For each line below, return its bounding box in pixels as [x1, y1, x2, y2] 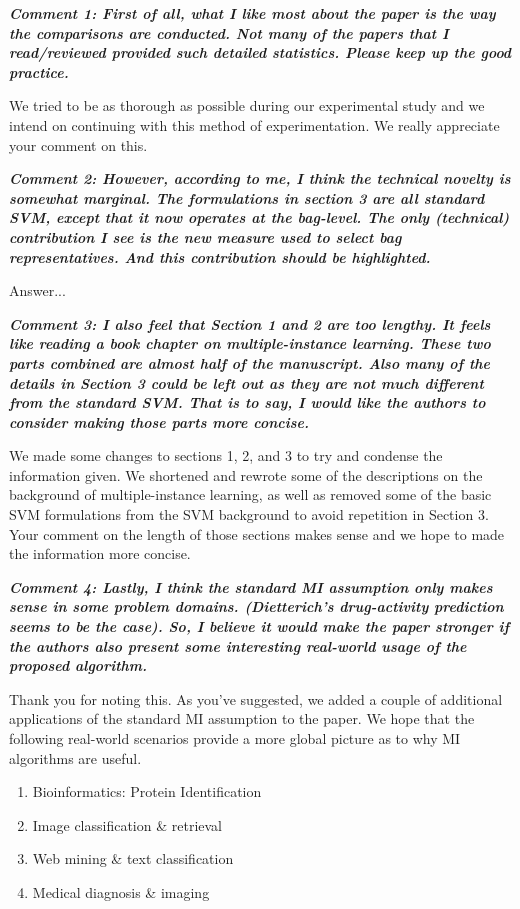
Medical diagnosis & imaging [32, 881, 210, 902]
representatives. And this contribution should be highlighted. [9, 246, 431, 267]
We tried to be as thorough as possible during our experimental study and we [9, 95, 485, 116]
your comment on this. [9, 134, 148, 155]
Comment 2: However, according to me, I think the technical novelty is [9, 168, 511, 189]
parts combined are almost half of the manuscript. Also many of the [9, 352, 491, 373]
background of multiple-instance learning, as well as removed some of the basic [9, 484, 492, 505]
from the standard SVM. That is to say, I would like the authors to [9, 392, 486, 413]
